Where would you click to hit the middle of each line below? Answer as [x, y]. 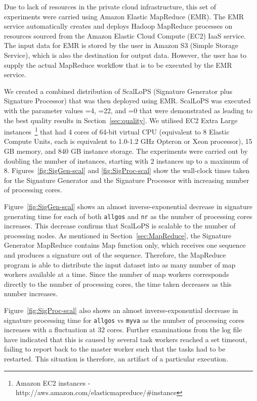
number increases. [31, 293]
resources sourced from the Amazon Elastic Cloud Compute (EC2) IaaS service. [125, 35]
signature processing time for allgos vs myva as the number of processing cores [124, 320]
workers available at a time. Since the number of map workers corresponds [117, 274]
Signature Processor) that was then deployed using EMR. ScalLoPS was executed [128, 101]
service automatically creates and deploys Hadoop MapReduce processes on [118, 26]
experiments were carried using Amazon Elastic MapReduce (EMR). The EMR [124, 16]
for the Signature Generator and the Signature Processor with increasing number [127, 180]
